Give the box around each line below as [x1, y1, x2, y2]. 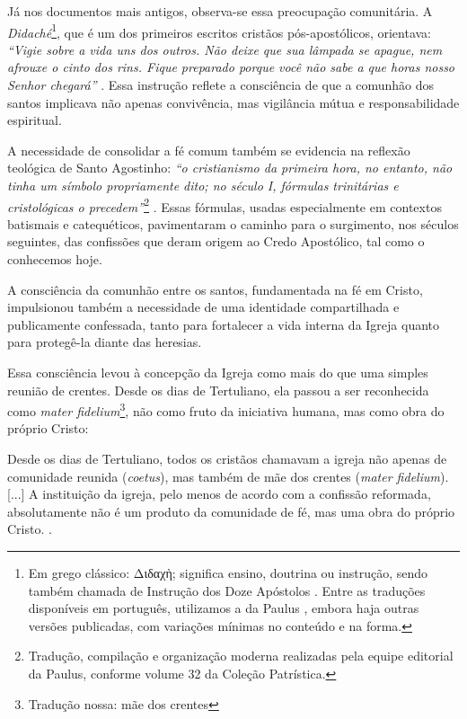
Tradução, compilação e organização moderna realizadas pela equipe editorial [28, 646, 454, 665]
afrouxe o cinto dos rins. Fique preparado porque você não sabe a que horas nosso [7, 58, 455, 76]
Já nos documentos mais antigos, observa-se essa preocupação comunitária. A [7, 2, 433, 20]
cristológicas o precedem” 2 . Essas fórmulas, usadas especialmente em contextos [7, 194, 442, 216]
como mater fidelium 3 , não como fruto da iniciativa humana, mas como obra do [7, 399, 445, 420]
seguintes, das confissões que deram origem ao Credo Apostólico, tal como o [7, 232, 425, 251]
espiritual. [7, 111, 62, 129]
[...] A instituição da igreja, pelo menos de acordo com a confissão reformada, [7, 484, 431, 503]
